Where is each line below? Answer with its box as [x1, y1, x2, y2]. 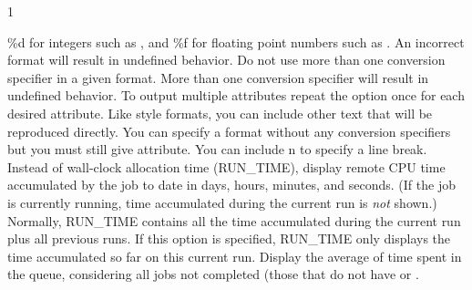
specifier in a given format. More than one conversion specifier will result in [7, 67, 429, 87]
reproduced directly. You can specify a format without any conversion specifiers [7, 121, 451, 140]
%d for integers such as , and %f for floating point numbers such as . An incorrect [7, 32, 465, 51]
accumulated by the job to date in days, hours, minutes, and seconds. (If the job [7, 175, 456, 194]
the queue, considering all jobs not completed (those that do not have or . [7, 264, 419, 284]
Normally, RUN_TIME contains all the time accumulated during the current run [7, 211, 461, 230]
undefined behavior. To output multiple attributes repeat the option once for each [7, 86, 465, 105]
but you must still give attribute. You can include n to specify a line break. [7, 140, 427, 159]
